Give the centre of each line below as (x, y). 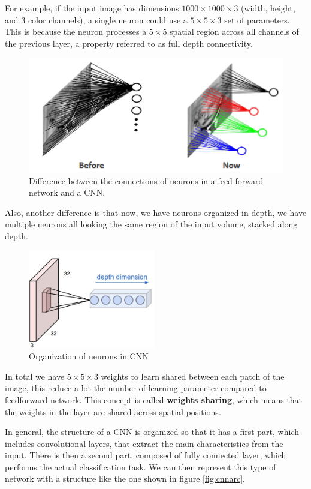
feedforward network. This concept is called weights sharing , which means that (154, 399)
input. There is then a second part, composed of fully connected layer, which (146, 455)
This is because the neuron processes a (76, 31)
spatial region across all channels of (234, 31)
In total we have (35, 376)
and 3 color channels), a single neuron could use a (96, 19)
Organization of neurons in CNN (89, 356)
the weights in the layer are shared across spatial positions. (113, 411)
